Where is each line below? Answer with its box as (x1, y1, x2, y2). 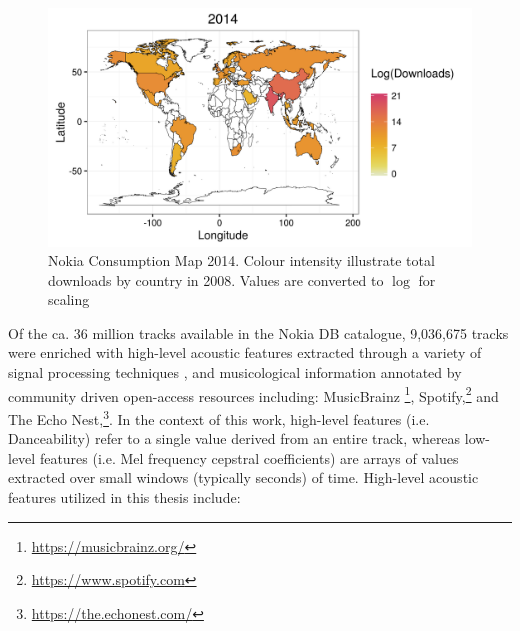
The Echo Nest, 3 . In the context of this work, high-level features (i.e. (8, 405, 430, 429)
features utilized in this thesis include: (8, 486, 241, 507)
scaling (48, 289, 90, 310)
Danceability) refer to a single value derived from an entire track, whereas (8, 428, 461, 449)
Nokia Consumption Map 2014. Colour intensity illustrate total (48, 250, 435, 271)
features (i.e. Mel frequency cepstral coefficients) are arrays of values (39, 447, 459, 468)
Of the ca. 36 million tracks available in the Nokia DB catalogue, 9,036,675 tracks (8, 322, 509, 343)
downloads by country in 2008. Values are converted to (48, 269, 384, 290)
